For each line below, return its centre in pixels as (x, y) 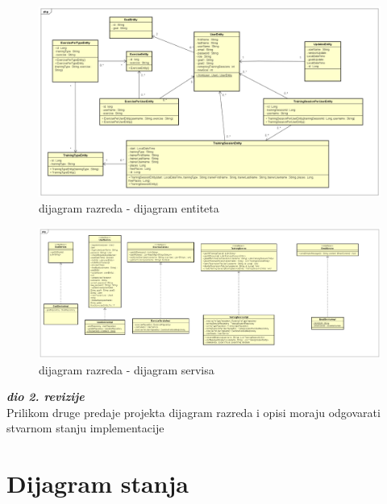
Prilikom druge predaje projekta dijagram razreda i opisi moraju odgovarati (193, 412)
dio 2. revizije (46, 397)
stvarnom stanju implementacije (85, 428)
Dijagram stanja (98, 483)
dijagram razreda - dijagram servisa (127, 369)
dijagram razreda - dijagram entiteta (129, 208)
